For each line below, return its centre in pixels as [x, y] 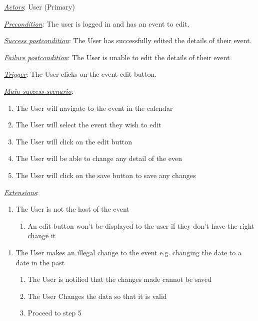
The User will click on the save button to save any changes [106, 175]
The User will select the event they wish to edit [88, 125]
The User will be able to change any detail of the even [99, 158]
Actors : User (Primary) [39, 7]
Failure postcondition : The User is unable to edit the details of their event [117, 57]
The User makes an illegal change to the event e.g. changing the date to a [129, 252]
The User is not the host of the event [72, 209]
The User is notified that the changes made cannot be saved [120, 279]
